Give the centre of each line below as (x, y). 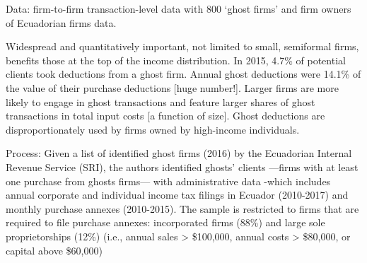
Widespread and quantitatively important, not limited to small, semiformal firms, (182, 46)
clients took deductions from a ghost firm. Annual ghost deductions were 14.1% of (183, 74)
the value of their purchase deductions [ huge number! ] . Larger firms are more (172, 87)
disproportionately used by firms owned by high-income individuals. (153, 129)
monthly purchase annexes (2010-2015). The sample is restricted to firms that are (182, 208)
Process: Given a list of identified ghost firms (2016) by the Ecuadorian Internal (179, 153)
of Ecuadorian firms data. (61, 22)
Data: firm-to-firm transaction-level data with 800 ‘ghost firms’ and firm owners (179, 8)
